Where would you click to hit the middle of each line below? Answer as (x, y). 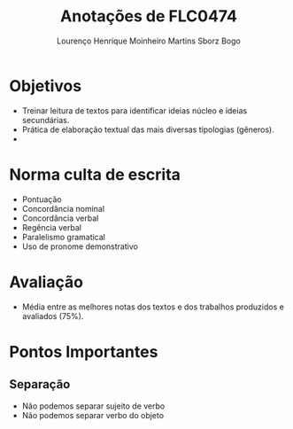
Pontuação (42, 199)
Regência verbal (52, 227)
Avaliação (46, 282)
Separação (40, 384)
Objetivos (46, 86)
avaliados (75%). (53, 316)
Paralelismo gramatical (64, 237)
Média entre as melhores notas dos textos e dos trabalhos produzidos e (153, 307)
